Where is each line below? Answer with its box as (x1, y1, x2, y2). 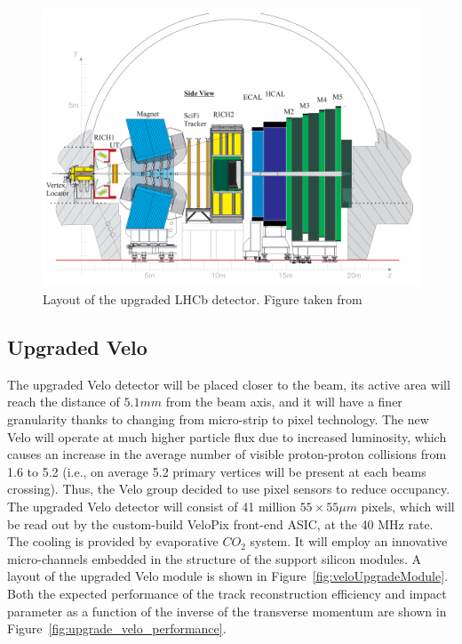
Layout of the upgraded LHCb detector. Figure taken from (43, 290, 362, 309)
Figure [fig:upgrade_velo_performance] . (7, 619, 227, 638)
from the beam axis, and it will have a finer (165, 392, 402, 411)
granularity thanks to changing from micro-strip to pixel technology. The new (7, 410, 429, 428)
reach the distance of (7, 392, 120, 411)
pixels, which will (361, 496, 455, 515)
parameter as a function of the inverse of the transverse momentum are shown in (7, 601, 447, 620)
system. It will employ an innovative (250, 532, 448, 551)
